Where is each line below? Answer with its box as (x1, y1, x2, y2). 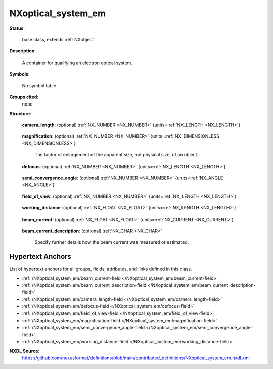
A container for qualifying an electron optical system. (22, 60, 132, 66)
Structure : (9, 110, 31, 116)
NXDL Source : (9, 348, 40, 354)
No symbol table (22, 82, 57, 88)
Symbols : (9, 71, 30, 77)
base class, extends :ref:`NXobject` (22, 36, 96, 42)
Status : (9, 25, 25, 31)
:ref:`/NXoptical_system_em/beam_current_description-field (22, 282, 147, 288)
